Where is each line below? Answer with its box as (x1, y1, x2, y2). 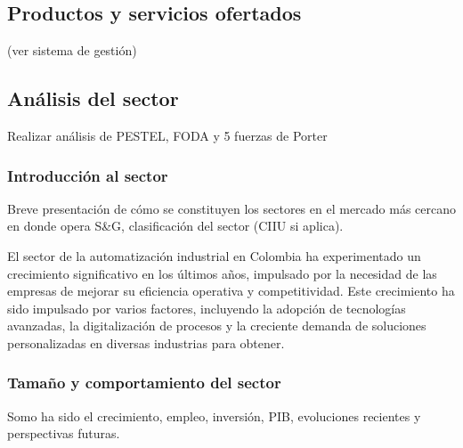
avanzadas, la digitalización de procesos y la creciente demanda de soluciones (7, 316, 426, 335)
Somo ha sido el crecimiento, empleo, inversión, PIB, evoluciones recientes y (7, 406, 421, 425)
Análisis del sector (7, 85, 179, 112)
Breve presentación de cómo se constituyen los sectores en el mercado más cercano (7, 199, 457, 217)
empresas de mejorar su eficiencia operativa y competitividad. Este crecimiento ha (7, 281, 455, 300)
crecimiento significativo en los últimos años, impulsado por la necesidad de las (7, 264, 437, 282)
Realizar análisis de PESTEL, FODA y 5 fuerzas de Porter (7, 126, 328, 144)
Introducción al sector (7, 164, 168, 186)
